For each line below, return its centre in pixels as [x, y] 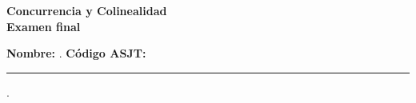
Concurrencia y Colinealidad [87, 10]
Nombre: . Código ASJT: [76, 53]
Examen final [44, 26]
